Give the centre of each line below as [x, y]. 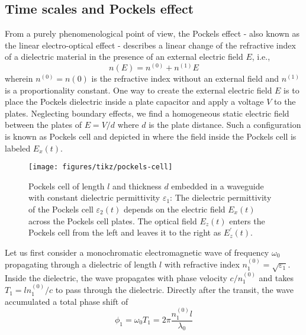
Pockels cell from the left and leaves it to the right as [125, 232]
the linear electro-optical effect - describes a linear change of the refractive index [150, 45]
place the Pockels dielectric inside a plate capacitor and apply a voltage [134, 102]
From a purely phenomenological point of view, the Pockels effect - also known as [152, 33]
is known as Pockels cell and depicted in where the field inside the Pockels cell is [151, 136]
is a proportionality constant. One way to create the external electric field [138, 90]
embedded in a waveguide [218, 186]
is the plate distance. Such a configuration [225, 125]
